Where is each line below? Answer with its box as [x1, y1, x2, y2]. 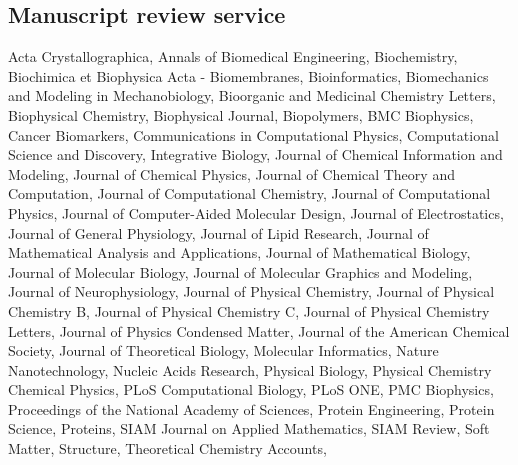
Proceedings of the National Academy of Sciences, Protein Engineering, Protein [8, 398, 495, 419]
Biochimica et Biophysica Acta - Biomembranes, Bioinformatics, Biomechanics [8, 65, 489, 86]
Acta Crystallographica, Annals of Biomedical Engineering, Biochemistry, [8, 46, 458, 67]
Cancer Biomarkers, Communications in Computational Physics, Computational [8, 124, 499, 145]
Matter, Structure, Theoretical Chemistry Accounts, [8, 438, 327, 459]
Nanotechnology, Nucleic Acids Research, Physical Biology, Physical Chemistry [8, 359, 492, 380]
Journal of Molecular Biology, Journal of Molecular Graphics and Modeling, [8, 261, 473, 282]
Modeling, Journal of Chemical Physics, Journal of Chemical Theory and [8, 163, 455, 184]
